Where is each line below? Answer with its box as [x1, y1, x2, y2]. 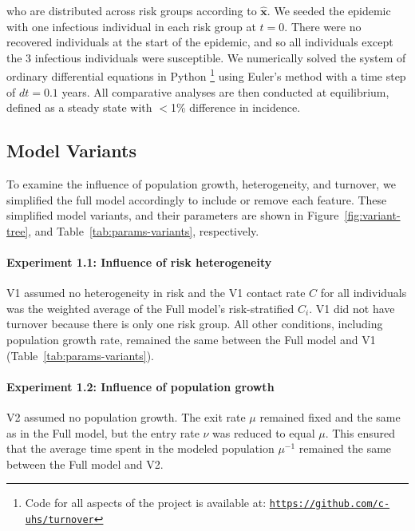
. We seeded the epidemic [267, 2, 391, 18]
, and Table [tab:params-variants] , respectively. [28, 222, 259, 239]
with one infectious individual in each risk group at [6, 18, 256, 34]
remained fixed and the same [259, 408, 401, 425]
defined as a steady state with [6, 99, 152, 116]
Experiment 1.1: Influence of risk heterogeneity [6, 253, 272, 270]
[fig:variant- [344, 207, 401, 224]
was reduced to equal [212, 424, 315, 441]
